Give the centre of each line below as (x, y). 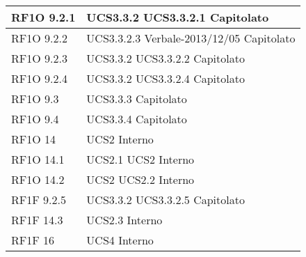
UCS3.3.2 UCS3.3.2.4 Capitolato (166, 78)
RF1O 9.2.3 (39, 58)
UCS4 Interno (120, 240)
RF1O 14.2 (38, 179)
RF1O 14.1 (38, 159)
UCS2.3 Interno (124, 220)
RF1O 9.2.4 (39, 78)
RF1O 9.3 (35, 99)
